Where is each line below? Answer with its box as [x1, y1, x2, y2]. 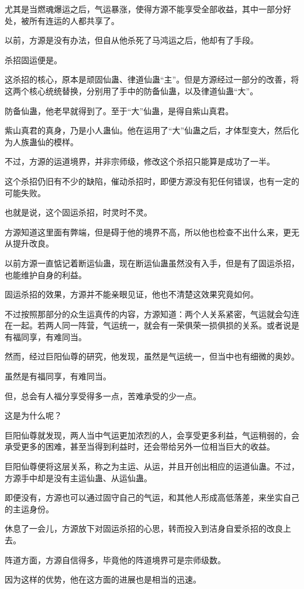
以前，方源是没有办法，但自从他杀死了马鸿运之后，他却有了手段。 [5, 34, 258, 46]
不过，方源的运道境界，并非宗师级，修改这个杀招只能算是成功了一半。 [5, 155, 275, 167]
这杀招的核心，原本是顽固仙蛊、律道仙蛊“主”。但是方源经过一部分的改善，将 [5, 73, 299, 85]
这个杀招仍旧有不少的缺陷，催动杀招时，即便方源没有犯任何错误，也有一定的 [5, 174, 299, 187]
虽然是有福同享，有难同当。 [5, 370, 111, 382]
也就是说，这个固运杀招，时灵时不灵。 [5, 206, 152, 218]
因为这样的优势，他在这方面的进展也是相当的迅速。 [5, 573, 201, 585]
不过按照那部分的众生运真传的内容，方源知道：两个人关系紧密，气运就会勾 [5, 307, 291, 320]
